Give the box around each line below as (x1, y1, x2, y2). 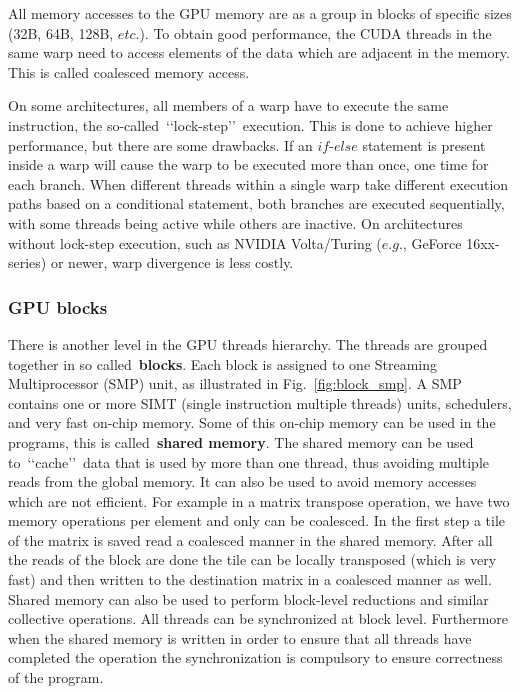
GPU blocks (8, 294, 108, 319)
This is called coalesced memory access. (8, 61, 250, 82)
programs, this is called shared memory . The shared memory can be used (8, 431, 474, 452)
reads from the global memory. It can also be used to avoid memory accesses (8, 471, 477, 492)
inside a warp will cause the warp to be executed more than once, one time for (8, 154, 489, 175)
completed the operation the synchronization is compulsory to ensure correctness (8, 647, 503, 668)
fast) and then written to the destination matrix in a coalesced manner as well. (8, 569, 492, 590)
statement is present (362, 134, 486, 155)
